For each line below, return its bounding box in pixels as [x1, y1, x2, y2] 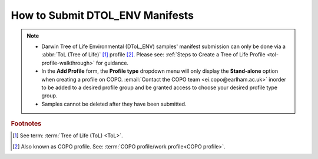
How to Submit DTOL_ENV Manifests [11, 9, 194, 22]
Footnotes [11, 120, 42, 128]
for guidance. [96, 59, 129, 66]
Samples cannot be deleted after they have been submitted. [41, 100, 187, 107]
